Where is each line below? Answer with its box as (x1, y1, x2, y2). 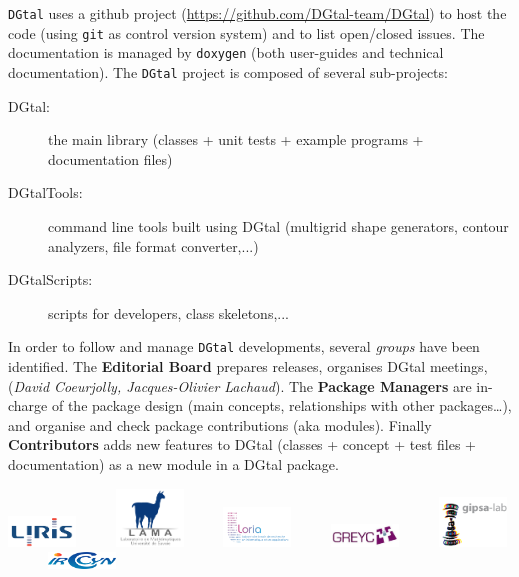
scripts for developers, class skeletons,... (48, 302, 289, 323)
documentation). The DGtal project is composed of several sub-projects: (8, 61, 448, 82)
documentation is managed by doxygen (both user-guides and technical (8, 42, 444, 63)
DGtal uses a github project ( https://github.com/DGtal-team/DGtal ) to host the (8, 3, 507, 23)
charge (8, 395, 48, 416)
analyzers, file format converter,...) (48, 235, 259, 256)
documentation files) (48, 148, 173, 169)
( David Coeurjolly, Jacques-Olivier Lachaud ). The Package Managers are (8, 375, 472, 396)
